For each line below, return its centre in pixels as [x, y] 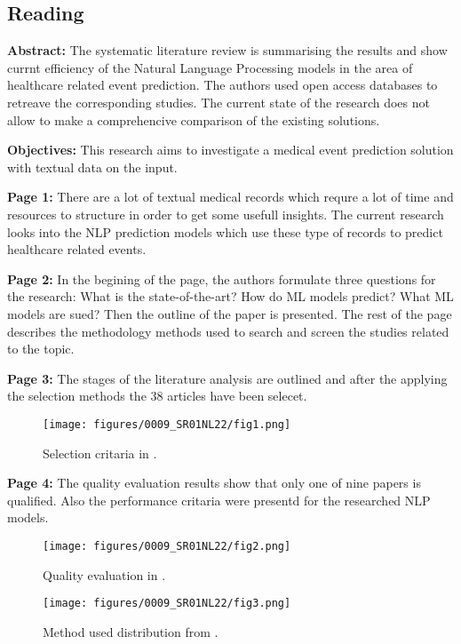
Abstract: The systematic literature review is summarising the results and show [227, 50]
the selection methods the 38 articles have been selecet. [157, 396]
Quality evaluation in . [104, 574]
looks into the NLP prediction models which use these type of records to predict [225, 231]
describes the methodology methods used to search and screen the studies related [228, 331]
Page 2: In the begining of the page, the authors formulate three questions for [222, 278]
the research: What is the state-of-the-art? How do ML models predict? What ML [230, 296]
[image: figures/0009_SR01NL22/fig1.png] [167, 424]
